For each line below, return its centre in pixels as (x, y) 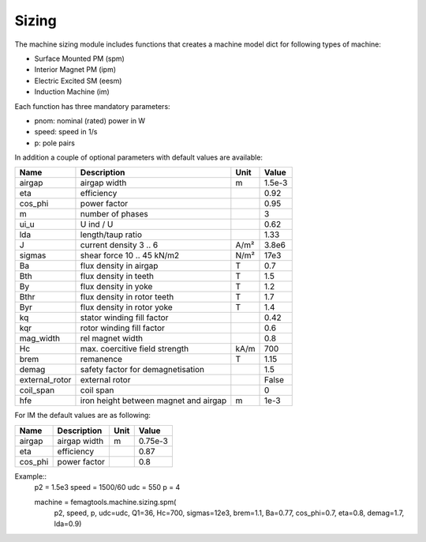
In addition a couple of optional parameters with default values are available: (139, 157)
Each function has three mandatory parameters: (92, 106)
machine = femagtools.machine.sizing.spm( (105, 502)
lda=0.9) (68, 524)
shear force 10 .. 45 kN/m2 (130, 255)
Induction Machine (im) (72, 92)
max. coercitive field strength (135, 349)
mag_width (40, 338)
